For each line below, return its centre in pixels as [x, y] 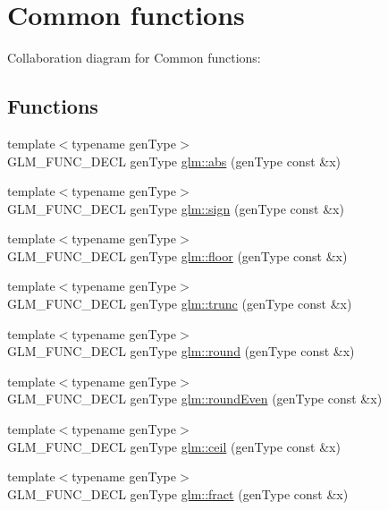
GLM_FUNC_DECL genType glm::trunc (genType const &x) [180, 304]
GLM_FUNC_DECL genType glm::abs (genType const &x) [174, 161]
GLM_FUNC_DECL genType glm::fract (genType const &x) [178, 493]
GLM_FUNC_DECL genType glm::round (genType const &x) [181, 351]
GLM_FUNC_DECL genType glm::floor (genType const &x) [177, 255]
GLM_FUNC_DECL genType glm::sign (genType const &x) [176, 208]
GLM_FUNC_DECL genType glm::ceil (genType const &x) [174, 446]
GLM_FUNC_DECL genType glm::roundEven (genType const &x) [195, 399]
